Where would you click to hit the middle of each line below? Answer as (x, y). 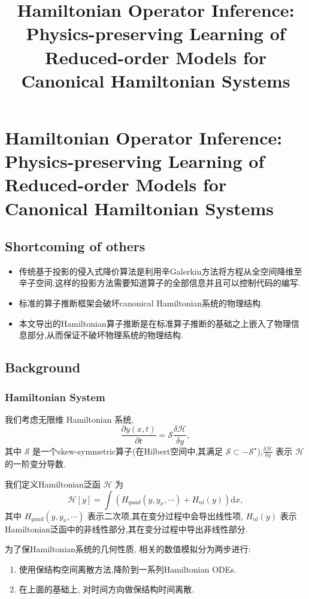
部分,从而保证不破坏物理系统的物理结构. (105, 335)
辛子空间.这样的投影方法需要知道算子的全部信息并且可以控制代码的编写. (160, 283)
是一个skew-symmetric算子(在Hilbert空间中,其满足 (128, 451)
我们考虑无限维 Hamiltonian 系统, (69, 419)
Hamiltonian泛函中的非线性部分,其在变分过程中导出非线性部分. (126, 529)
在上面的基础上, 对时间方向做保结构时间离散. (107, 589)
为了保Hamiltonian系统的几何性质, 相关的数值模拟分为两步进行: (128, 549)
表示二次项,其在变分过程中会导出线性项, (165, 515)
